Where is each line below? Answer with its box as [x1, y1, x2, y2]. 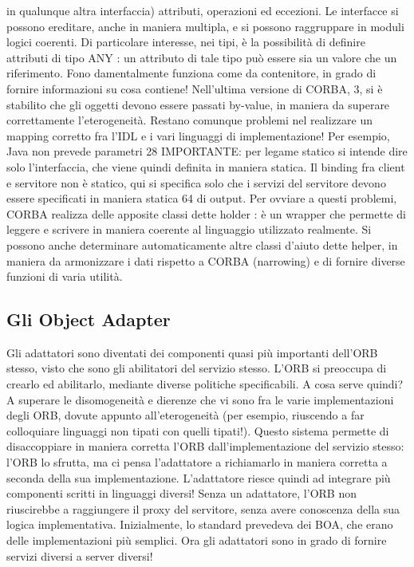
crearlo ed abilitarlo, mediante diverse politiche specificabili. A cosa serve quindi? [6, 376, 404, 392]
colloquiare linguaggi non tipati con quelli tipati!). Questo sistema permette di [6, 422, 389, 439]
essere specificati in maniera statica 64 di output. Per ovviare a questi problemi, [6, 190, 397, 207]
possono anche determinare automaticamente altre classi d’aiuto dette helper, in [6, 236, 398, 253]
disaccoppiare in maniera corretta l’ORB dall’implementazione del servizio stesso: [6, 438, 404, 455]
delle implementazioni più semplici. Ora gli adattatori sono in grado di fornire [6, 532, 387, 549]
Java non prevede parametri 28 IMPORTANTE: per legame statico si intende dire [6, 143, 408, 159]
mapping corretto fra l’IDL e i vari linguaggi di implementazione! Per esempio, [6, 127, 390, 144]
